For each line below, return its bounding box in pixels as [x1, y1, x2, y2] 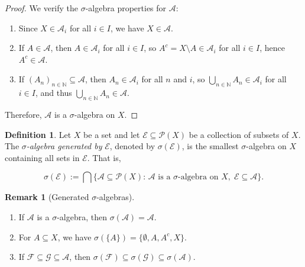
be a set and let [83, 128, 140, 140]
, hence [259, 41, 285, 54]
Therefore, [5, 108, 42, 120]
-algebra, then [57, 210, 108, 223]
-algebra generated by [26, 140, 102, 152]
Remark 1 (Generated [5, 191, 89, 203]
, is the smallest [181, 140, 239, 152]
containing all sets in [5, 151, 80, 163]
